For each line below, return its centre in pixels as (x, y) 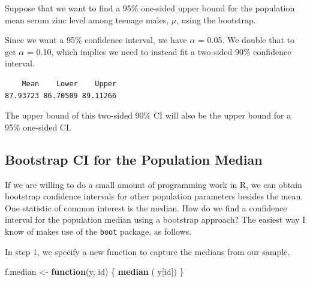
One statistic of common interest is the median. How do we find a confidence (146, 207)
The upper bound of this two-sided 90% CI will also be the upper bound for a (148, 115)
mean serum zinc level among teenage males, (87, 19)
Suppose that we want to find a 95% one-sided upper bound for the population (150, 8)
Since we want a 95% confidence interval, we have (96, 40)
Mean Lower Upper (69, 84)
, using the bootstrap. (216, 19)
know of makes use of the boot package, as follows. (98, 231)
